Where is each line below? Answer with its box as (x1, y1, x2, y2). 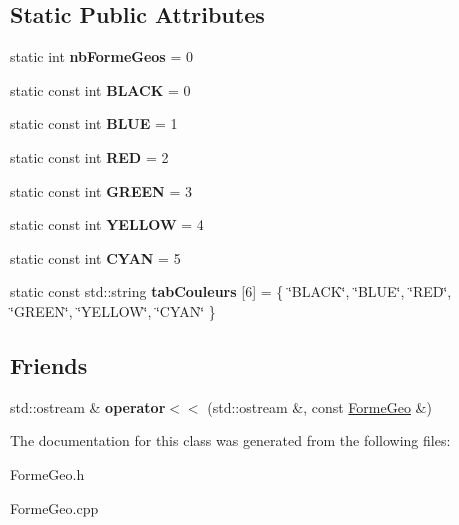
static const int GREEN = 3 (10, 180, 192, 201)
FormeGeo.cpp (10, 497, 99, 518)
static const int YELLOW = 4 (10, 214, 204, 235)
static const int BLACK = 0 (10, 79, 191, 100)
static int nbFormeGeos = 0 (10, 46, 193, 67)
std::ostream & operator (10, 396, 166, 417)
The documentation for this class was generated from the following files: (10, 430, 451, 451)
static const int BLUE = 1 (10, 113, 178, 134)
